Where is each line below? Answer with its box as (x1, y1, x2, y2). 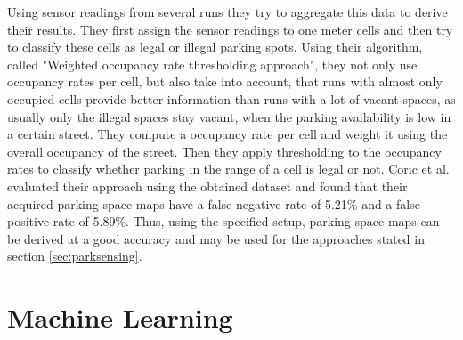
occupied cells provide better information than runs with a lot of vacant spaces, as (7, 89, 456, 108)
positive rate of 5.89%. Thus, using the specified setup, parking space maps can (7, 212, 440, 231)
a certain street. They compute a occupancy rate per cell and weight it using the (7, 125, 448, 143)
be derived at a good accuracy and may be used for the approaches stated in (7, 229, 425, 247)
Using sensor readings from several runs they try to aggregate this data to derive (7, 3, 448, 20)
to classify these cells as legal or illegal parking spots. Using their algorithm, (7, 37, 423, 56)
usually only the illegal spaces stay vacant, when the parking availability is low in (7, 107, 451, 125)
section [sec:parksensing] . (7, 247, 142, 265)
